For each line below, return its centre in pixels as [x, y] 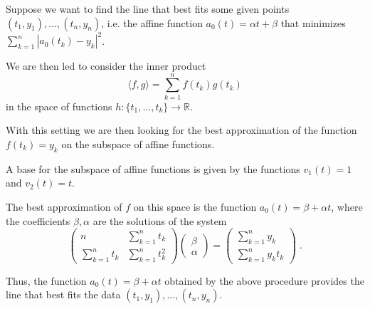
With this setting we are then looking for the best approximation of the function [181, 130]
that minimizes [313, 22]
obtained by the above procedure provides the [264, 280]
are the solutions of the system [160, 220]
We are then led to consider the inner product [106, 66]
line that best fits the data [63, 294]
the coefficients [38, 220]
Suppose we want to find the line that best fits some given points [148, 9]
